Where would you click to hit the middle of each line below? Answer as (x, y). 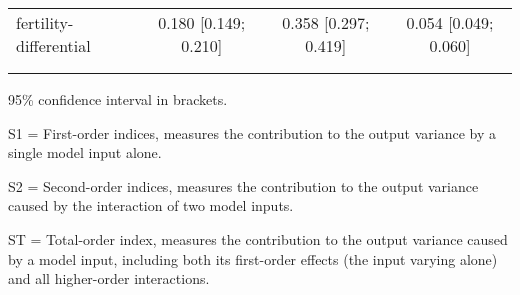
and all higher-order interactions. (109, 278)
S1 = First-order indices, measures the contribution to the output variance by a (252, 132)
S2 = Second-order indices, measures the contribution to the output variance (243, 185)
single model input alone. (85, 152)
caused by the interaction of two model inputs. (151, 205)
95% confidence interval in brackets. (118, 99)
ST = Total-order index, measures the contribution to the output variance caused (258, 238)
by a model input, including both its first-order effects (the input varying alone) (253, 258)
